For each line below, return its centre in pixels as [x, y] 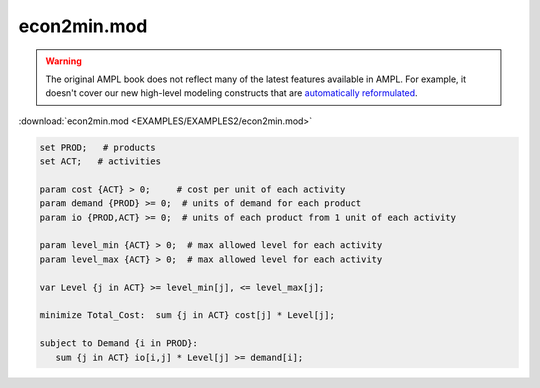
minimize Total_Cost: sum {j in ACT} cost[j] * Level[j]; [187, 315]
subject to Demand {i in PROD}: [119, 343]
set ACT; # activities [100, 161]
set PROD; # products [98, 147]
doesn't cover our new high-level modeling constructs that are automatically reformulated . [232, 93]
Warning [63, 61]
